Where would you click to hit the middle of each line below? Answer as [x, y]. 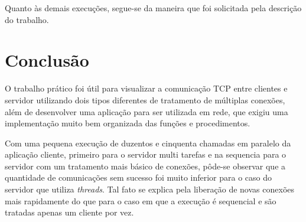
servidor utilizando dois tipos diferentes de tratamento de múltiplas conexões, [145, 99]
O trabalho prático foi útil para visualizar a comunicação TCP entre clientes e [146, 88]
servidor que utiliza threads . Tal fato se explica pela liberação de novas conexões [149, 189]
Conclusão [47, 60]
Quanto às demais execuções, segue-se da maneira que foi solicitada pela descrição [153, 8]
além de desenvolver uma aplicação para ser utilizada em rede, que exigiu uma [147, 111]
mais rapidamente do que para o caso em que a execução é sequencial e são [141, 200]
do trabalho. [27, 19]
